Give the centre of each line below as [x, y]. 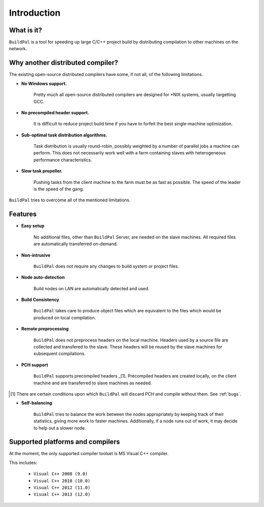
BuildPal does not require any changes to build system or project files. [106, 266]
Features [23, 214]
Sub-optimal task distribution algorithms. [64, 135]
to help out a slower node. [60, 428]
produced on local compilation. [65, 317]
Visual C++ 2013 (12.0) [62, 494]
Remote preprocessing [45, 329]
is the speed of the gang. [59, 189]
